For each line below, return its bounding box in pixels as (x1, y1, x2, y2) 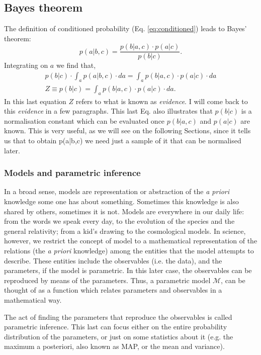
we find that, (56, 60, 96, 70)
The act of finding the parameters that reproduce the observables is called (4, 311, 232, 322)
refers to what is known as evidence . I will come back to (75, 96, 248, 106)
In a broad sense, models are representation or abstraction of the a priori (4, 186, 230, 197)
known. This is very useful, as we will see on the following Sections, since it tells (4, 125, 251, 136)
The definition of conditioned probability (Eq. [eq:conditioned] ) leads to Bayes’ (4, 23, 247, 34)
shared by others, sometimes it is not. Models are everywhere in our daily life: (4, 206, 244, 216)
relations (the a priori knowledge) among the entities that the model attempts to (4, 245, 254, 256)
